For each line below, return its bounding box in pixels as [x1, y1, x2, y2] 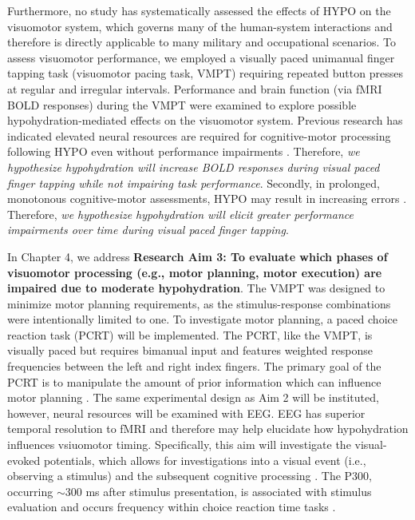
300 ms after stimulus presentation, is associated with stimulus [65, 482, 372, 499]
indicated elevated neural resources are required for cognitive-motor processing [7, 127, 391, 144]
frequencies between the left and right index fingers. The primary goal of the [7, 358, 381, 375]
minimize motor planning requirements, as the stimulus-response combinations [7, 295, 391, 312]
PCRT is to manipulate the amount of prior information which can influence [7, 373, 381, 390]
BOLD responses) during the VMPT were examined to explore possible [7, 96, 357, 113]
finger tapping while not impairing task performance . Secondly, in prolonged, [7, 174, 380, 191]
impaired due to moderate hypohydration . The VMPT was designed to [7, 280, 385, 296]
